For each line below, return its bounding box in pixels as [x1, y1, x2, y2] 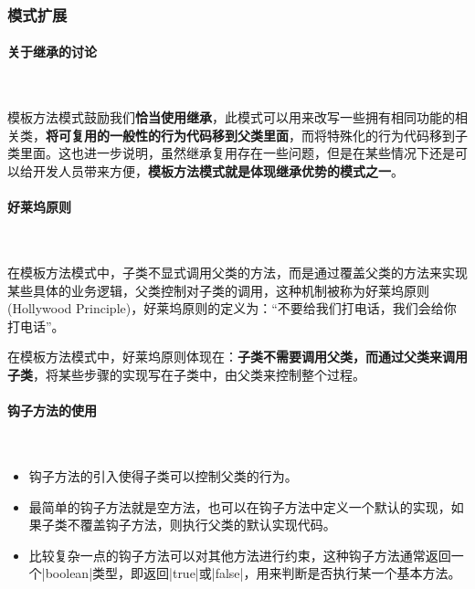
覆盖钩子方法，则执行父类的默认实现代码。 [79, 515, 336, 534]
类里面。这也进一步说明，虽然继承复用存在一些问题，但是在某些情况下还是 [7, 143, 455, 163]
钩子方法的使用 [7, 401, 97, 420]
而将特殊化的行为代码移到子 [301, 125, 468, 144]
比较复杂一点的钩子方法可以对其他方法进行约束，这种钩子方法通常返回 [28, 545, 451, 564]
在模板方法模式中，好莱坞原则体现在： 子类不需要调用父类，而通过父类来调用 [7, 347, 468, 366]
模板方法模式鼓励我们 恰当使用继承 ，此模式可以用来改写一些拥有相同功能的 [7, 108, 455, 127]
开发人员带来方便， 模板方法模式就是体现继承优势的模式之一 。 [32, 162, 404, 181]
